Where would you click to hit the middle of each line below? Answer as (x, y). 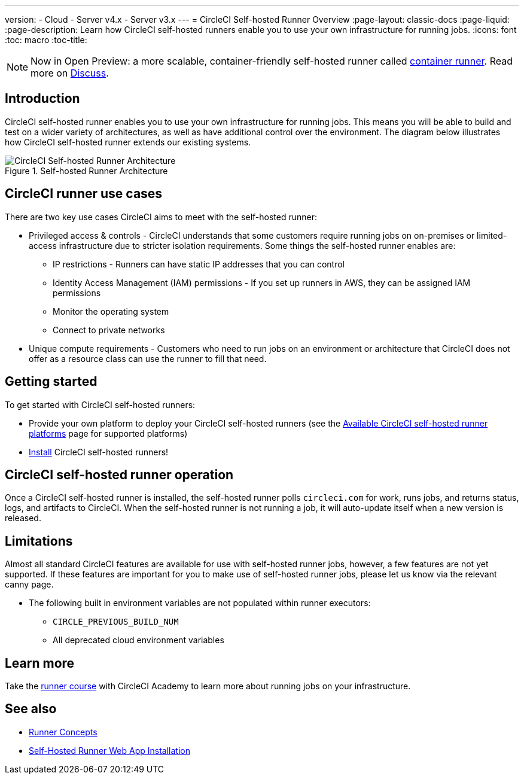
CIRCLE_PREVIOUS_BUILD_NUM (116, 622)
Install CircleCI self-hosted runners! (99, 452)
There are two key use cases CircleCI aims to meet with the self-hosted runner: (161, 217)
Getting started (51, 382)
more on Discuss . (70, 73)
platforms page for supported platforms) (108, 433)
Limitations (39, 541)
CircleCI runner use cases (84, 194)
